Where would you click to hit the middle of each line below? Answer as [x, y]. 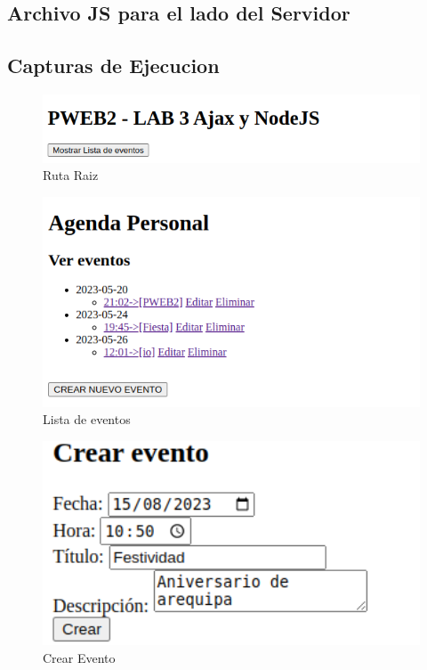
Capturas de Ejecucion [113, 65]
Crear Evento [79, 657]
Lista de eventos [87, 419]
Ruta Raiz [71, 175]
